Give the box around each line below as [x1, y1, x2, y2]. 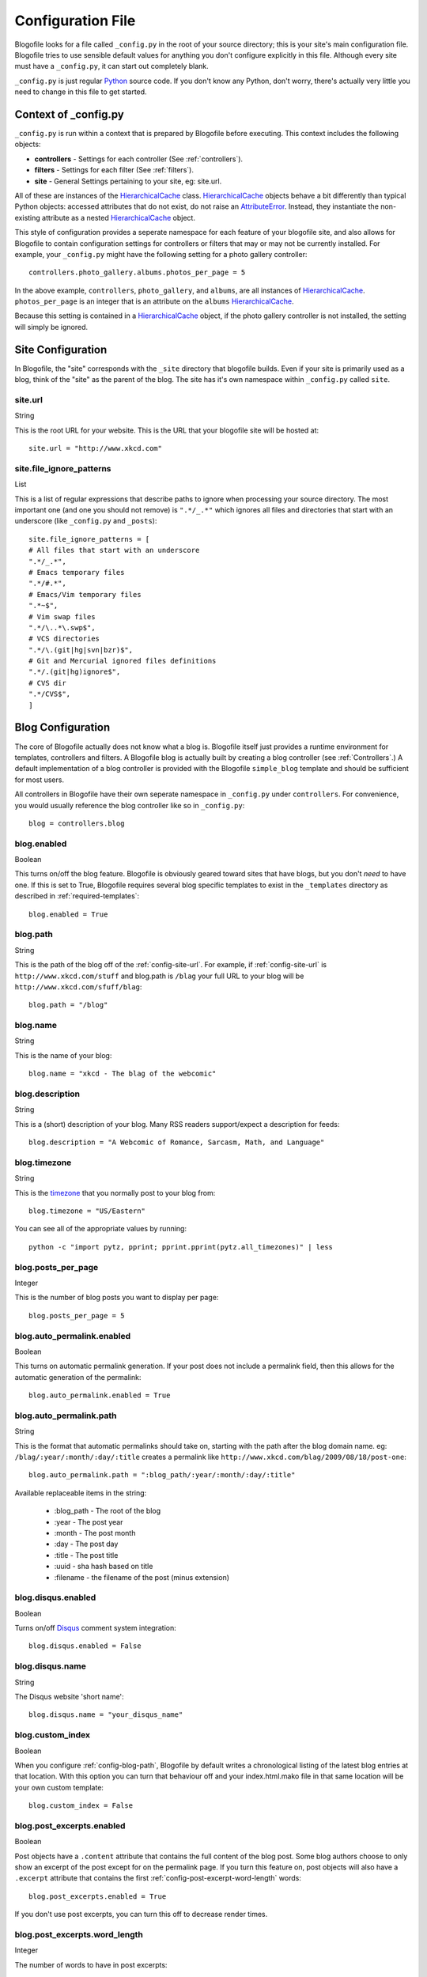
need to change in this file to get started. [14, 87, 147, 96]
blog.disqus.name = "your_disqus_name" [28, 1711, 183, 1719]
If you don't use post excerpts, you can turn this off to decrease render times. [14, 1910, 268, 1919]
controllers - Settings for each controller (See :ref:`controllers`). [34, 154, 244, 164]
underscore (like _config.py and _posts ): [14, 516, 157, 526]
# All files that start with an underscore [28, 546, 200, 555]
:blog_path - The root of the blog [54, 1506, 161, 1516]
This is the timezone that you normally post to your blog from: [14, 1188, 216, 1197]
